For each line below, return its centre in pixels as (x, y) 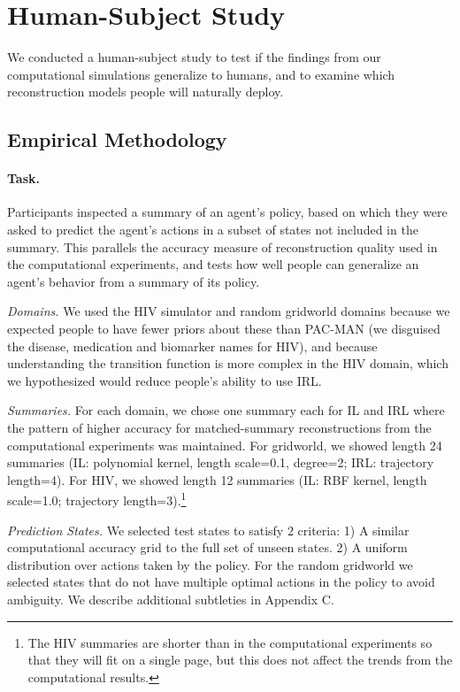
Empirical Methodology (117, 139)
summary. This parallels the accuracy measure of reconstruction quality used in (222, 246)
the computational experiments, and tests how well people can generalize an (213, 264)
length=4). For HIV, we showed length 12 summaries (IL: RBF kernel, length (217, 479)
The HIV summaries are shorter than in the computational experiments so (230, 642)
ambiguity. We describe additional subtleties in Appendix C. (171, 600)
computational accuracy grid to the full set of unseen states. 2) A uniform (207, 547)
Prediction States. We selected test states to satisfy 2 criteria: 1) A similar (208, 530)
